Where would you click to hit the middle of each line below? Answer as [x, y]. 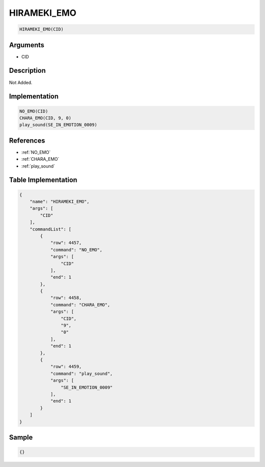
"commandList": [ [51, 229]
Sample [21, 437]
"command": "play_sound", [81, 373]
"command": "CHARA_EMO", [80, 305]
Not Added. [21, 82]
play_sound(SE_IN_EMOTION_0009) [58, 125]
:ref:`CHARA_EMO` [40, 159]
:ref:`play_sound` [38, 166]
